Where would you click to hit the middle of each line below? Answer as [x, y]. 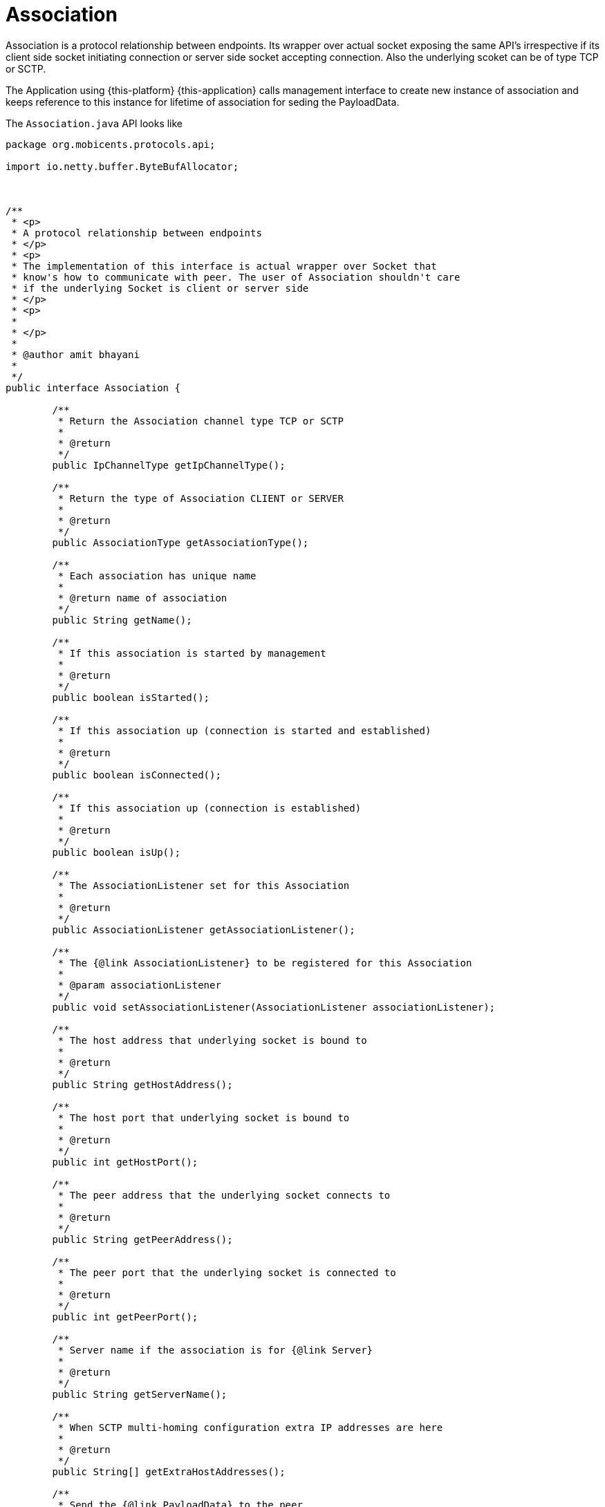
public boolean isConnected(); [137, 775]
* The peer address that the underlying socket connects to [224, 1195]
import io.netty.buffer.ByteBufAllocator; [122, 166]
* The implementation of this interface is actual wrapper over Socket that [224, 266]
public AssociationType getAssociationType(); [180, 542]
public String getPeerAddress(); [142, 1239]
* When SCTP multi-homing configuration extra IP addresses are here [250, 1427]
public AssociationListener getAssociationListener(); [204, 929]
